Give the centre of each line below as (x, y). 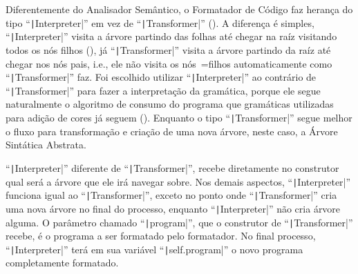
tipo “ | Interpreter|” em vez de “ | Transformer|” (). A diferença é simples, (160, 22)
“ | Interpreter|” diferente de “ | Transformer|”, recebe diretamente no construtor (172, 167)
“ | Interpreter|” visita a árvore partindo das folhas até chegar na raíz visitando (171, 36)
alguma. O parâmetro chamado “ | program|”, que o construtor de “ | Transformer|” (179, 222)
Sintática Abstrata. (46, 145)
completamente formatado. (62, 263)
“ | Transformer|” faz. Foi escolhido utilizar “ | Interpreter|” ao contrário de (161, 77)
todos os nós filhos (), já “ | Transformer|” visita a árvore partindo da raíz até (168, 49)
